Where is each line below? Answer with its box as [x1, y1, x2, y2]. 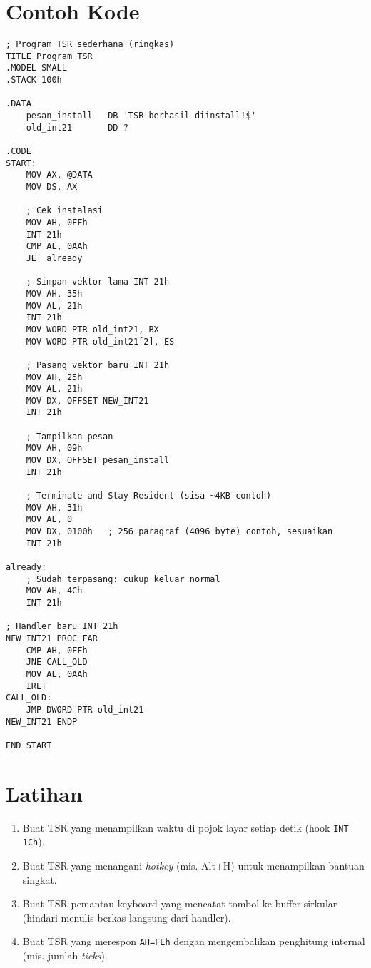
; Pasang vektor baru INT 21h [26, 360, 170, 370]
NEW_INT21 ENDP [6, 716, 78, 727]
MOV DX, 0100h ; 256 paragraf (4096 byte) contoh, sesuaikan [26, 526, 333, 537]
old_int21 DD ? [26, 122, 128, 133]
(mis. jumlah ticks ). [22, 947, 108, 962]
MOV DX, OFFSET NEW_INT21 [26, 395, 149, 406]
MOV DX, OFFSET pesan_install [26, 455, 170, 466]
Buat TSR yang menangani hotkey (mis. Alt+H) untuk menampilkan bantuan [22, 857, 365, 872]
